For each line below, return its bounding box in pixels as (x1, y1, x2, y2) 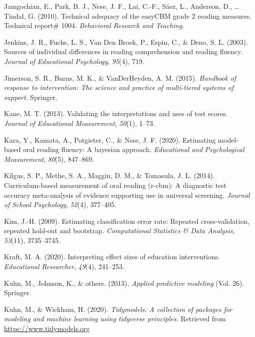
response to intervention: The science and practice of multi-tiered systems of (4, 82, 234, 92)
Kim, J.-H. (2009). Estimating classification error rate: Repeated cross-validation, (4, 215, 250, 226)
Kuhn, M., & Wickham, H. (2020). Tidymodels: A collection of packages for (4, 304, 232, 314)
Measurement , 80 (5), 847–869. (4, 153, 94, 164)
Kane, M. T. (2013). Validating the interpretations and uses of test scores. (4, 108, 228, 119)
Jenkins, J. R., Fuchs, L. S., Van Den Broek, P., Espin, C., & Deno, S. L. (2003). (4, 36, 248, 47)
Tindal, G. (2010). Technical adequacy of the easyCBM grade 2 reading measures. (4, 10, 252, 21)
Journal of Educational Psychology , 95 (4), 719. (4, 56, 145, 66)
